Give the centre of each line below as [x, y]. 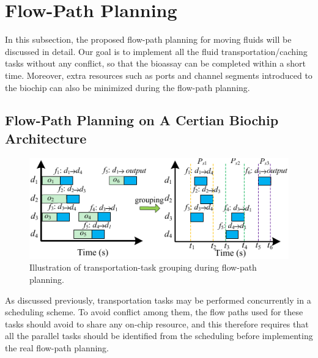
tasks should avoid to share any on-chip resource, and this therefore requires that [157, 323]
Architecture [46, 138]
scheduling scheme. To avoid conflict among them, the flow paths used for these [154, 312]
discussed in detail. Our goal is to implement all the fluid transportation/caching [156, 51]
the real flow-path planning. [57, 347]
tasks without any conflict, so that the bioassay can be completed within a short [156, 63]
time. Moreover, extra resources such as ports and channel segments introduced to [159, 75]
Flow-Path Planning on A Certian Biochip [142, 120]
